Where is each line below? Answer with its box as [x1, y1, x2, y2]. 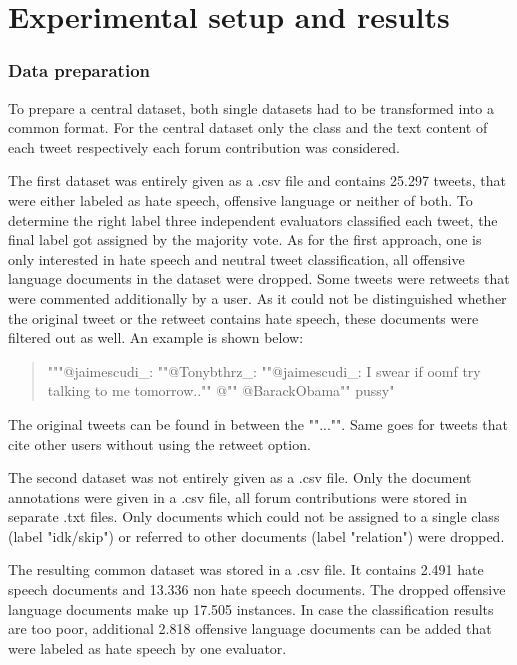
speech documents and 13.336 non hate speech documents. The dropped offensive [8, 579, 506, 600]
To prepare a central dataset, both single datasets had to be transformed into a [8, 97, 494, 118]
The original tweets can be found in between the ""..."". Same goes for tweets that [8, 413, 508, 434]
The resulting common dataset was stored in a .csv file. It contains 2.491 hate [8, 559, 484, 580]
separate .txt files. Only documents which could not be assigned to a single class [8, 506, 500, 527]
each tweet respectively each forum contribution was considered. [8, 136, 400, 157]
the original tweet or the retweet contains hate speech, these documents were [8, 307, 479, 328]
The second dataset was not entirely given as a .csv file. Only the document [8, 467, 472, 488]
